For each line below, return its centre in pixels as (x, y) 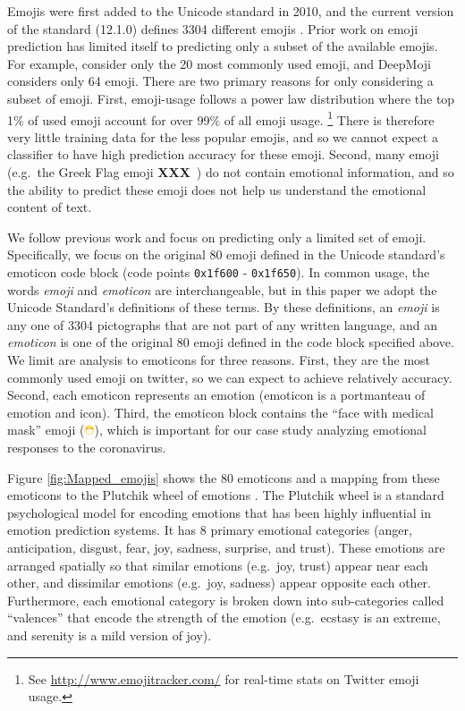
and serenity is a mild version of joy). (110, 635)
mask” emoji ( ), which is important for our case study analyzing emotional (217, 430)
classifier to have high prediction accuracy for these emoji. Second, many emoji (223, 154)
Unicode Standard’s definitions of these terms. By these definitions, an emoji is (224, 307)
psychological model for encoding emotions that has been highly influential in (219, 512)
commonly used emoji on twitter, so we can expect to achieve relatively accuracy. (230, 377)
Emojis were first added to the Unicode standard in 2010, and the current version (231, 11)
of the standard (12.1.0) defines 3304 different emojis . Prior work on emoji (213, 28)
